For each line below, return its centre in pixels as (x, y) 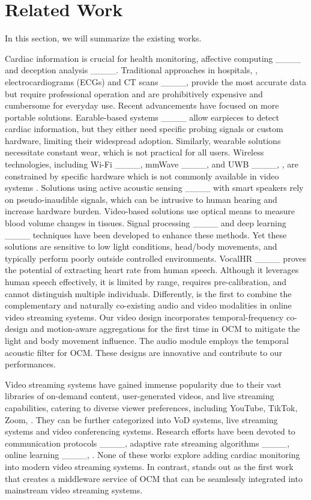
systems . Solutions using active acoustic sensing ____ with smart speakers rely (154, 188)
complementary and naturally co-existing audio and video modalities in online (148, 305)
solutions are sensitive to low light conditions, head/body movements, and (141, 246)
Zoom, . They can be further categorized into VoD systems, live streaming (141, 419)
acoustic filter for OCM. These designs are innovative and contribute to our (144, 352)
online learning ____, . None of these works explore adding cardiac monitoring (152, 455)
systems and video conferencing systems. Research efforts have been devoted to (150, 431)
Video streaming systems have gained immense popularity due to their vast (143, 384)
